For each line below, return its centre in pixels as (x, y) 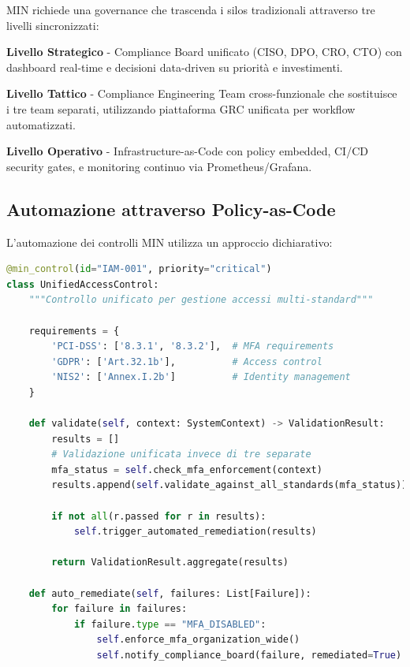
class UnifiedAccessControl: (83, 284)
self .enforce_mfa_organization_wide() (198, 640)
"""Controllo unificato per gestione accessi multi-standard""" (201, 300)
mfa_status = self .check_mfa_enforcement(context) (187, 470)
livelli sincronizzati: (53, 25)
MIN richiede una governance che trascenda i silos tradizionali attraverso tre (191, 9)
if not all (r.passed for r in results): (159, 516)
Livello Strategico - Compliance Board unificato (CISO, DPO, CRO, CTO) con (204, 52)
